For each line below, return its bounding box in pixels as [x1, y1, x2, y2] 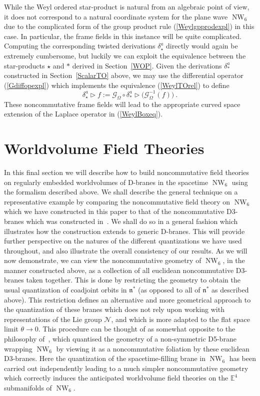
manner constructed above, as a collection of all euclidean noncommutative [4, 264, 234, 275]
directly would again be [166, 40, 238, 51]
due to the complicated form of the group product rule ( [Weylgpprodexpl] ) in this [4, 21, 254, 31]
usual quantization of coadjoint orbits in [4, 284, 127, 295]
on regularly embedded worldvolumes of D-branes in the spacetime [4, 176, 208, 187]
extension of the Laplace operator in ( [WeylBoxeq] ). [4, 108, 163, 119]
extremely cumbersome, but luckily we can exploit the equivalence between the [4, 50, 246, 60]
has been [229, 353, 256, 363]
